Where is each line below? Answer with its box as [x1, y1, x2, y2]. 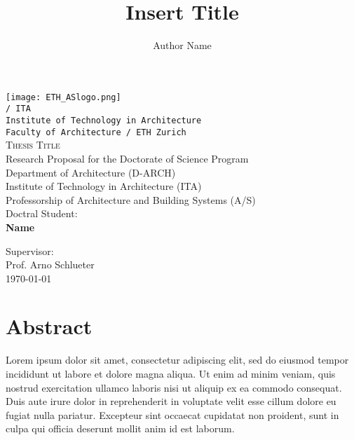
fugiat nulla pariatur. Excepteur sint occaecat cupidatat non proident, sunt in [6, 407, 339, 422]
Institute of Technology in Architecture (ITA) [6, 179, 202, 193]
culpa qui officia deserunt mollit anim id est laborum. [6, 421, 235, 436]
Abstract [6, 312, 93, 341]
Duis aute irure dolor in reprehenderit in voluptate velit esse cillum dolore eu [6, 394, 336, 408]
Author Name [153, 38, 212, 53]
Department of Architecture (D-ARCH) [6, 165, 176, 179]
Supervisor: [6, 243, 54, 258]
